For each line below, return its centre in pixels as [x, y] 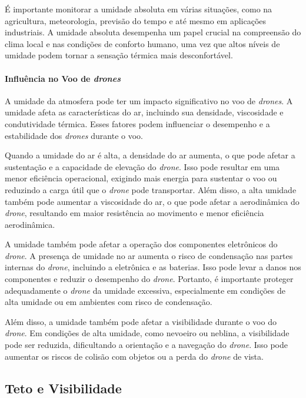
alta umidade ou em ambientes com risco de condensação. [109, 302]
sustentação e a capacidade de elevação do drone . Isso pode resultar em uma [142, 166]
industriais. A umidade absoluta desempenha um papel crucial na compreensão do [153, 32]
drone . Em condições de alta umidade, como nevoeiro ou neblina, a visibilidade [147, 333]
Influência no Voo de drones [63, 78]
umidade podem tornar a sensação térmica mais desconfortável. [119, 55]
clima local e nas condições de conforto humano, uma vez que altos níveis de [142, 43]
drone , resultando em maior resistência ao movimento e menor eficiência [134, 213]
